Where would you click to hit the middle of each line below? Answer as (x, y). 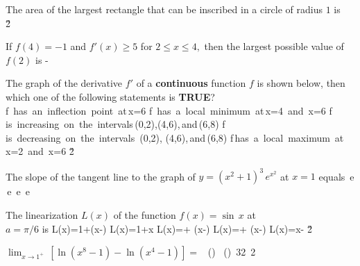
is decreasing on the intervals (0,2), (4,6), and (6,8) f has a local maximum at (175, 137)
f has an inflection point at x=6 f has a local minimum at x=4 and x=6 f (169, 110)
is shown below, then (301, 83)
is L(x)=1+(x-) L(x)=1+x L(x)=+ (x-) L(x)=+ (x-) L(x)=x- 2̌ (177, 228)
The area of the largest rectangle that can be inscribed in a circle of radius (164, 9)
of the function (145, 215)
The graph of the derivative (64, 83)
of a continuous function (191, 83)
